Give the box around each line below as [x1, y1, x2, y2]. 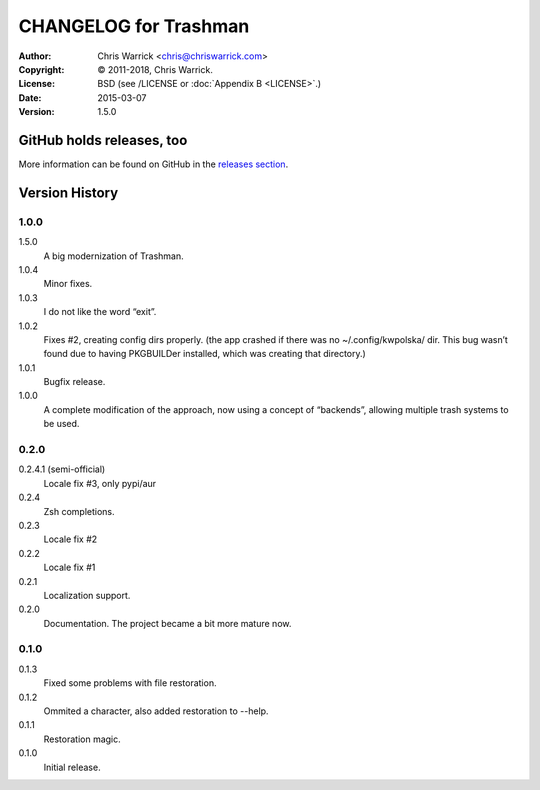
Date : [18, 91, 42, 104]
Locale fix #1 [43, 561, 96, 574]
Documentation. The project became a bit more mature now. [43, 617, 292, 629]
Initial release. [43, 761, 101, 773]
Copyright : [18, 63, 65, 75]
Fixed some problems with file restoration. [43, 677, 217, 689]
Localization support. [43, 589, 131, 601]
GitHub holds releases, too [18, 131, 188, 149]
